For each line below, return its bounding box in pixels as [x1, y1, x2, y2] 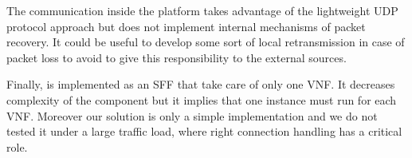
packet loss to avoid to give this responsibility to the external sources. [6, 49, 347, 65]
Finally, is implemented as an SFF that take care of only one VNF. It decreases [6, 76, 395, 93]
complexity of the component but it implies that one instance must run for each [6, 91, 397, 108]
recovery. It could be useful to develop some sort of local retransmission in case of [6, 34, 405, 50]
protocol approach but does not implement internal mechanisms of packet [6, 18, 366, 34]
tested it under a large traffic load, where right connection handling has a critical [6, 123, 402, 140]
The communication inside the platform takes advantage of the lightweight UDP [6, 2, 398, 18]
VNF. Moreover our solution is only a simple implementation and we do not [6, 107, 378, 124]
